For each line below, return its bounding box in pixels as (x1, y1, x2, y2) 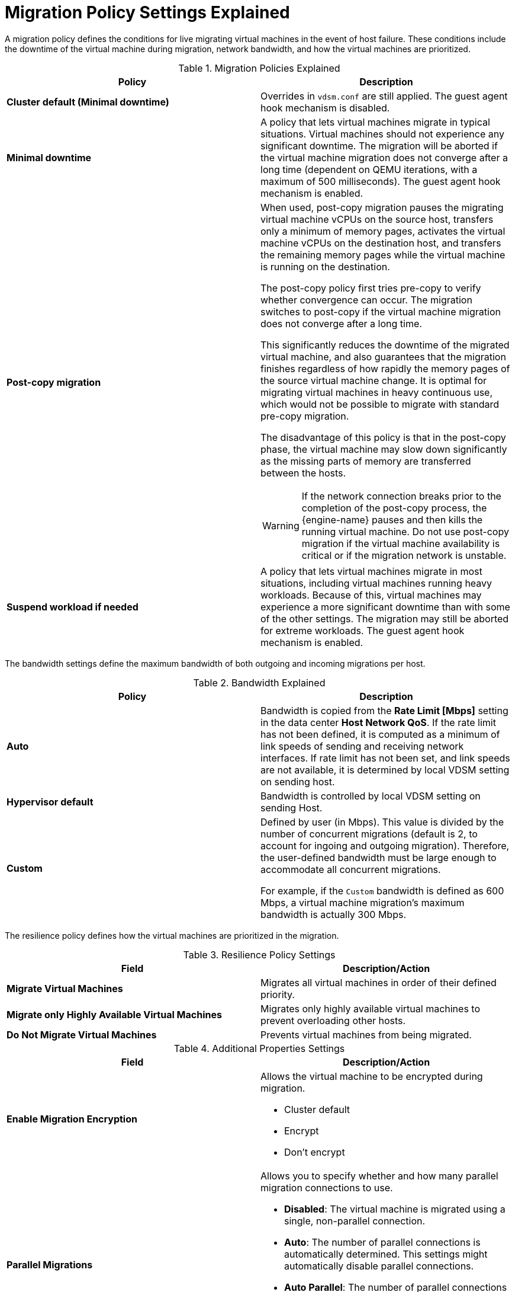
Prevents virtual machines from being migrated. (260, 1028, 472, 1041)
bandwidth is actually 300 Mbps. (260, 908, 406, 920)
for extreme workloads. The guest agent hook (260, 624, 465, 637)
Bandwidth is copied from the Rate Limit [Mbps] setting (260, 704, 508, 717)
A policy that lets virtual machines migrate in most (260, 565, 482, 577)
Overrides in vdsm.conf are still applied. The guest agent (260, 89, 508, 102)
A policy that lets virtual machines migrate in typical (260, 116, 490, 128)
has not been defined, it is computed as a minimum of (260, 728, 500, 740)
